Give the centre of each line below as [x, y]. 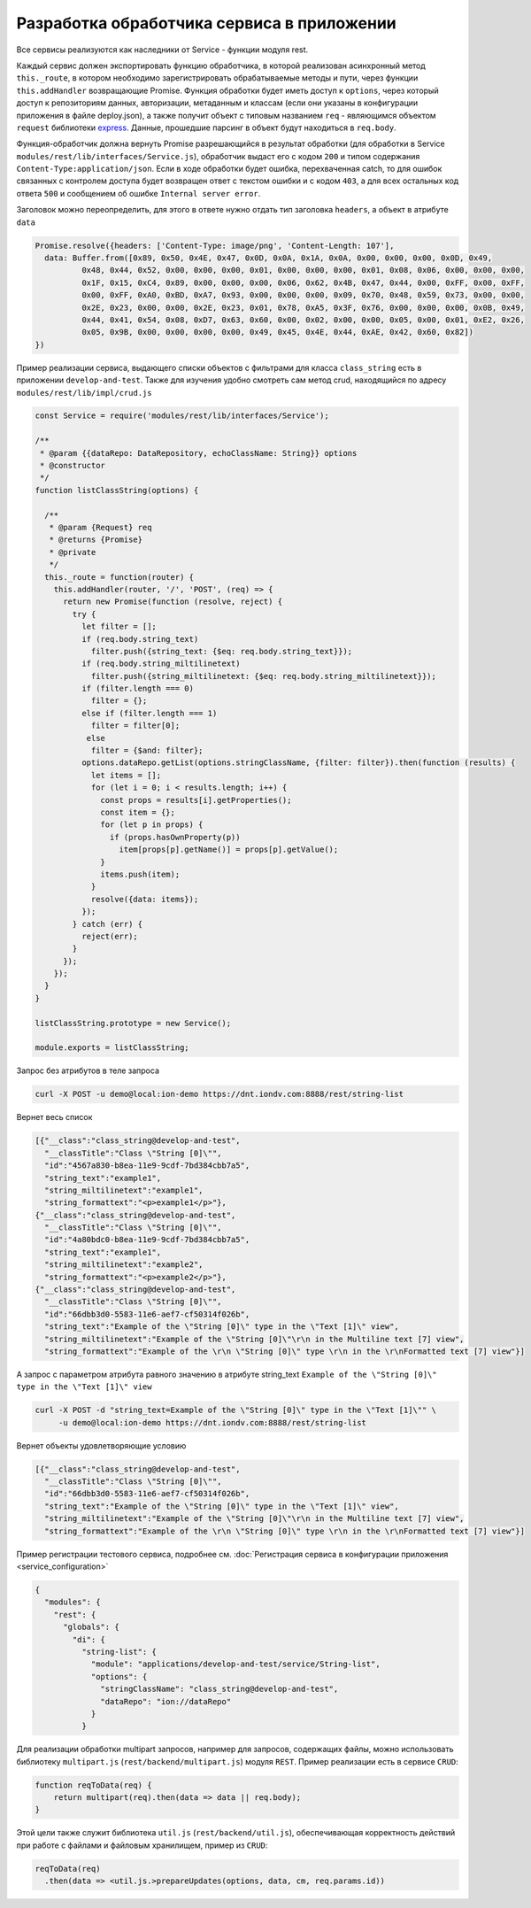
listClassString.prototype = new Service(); [133, 1023]
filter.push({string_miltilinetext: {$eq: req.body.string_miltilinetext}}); [264, 676]
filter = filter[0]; [135, 726]
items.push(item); [140, 874]
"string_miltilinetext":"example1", [124, 1190]
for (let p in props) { [152, 825]
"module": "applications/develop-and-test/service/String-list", [235, 1664]
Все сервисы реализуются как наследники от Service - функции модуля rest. [162, 50]
